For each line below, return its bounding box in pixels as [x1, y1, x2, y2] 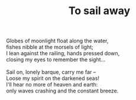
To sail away [68, 4, 131, 18]
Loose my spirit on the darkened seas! [6, 75, 99, 82]
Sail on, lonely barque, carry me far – [6, 69, 96, 76]
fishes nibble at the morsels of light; [6, 44, 93, 51]
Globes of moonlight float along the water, [6, 37, 109, 45]
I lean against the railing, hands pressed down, [6, 50, 120, 57]
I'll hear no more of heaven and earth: [6, 81, 98, 88]
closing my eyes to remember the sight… [6, 56, 106, 63]
